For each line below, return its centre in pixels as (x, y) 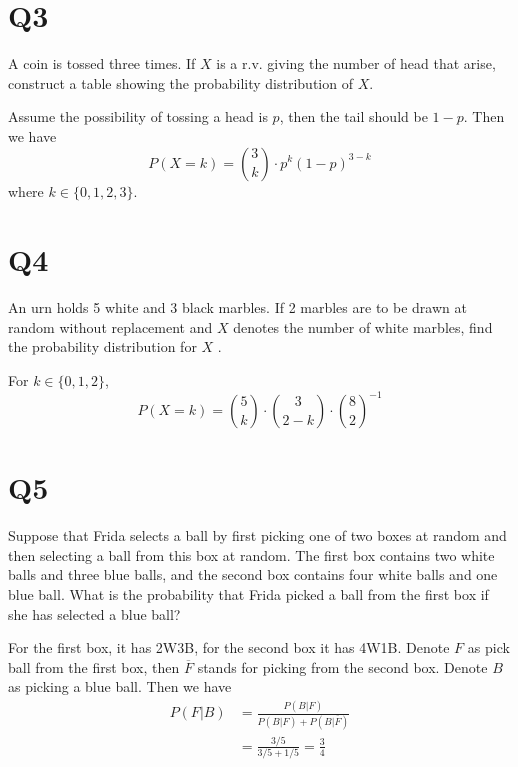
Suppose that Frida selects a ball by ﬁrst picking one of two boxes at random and (257, 535)
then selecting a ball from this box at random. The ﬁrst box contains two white (251, 554)
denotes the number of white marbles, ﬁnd (363, 326)
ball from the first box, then (94, 666)
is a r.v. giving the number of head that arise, (356, 63)
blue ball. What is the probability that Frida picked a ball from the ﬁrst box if (248, 594)
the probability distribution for (102, 346)
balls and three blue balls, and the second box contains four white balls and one (253, 574)
